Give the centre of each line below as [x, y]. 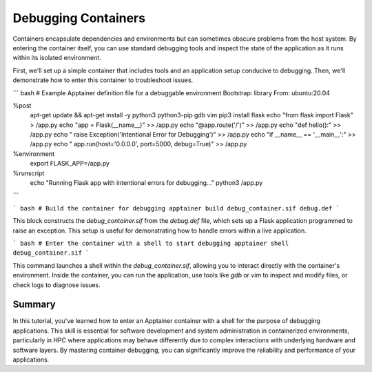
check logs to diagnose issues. [57, 285]
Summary [34, 305]
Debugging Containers [79, 18]
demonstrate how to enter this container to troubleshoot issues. [103, 80]
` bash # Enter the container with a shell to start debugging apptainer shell [151, 243]
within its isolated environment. [57, 58]
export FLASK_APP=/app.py [70, 164]
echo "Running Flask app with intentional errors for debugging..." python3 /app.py [146, 183]
